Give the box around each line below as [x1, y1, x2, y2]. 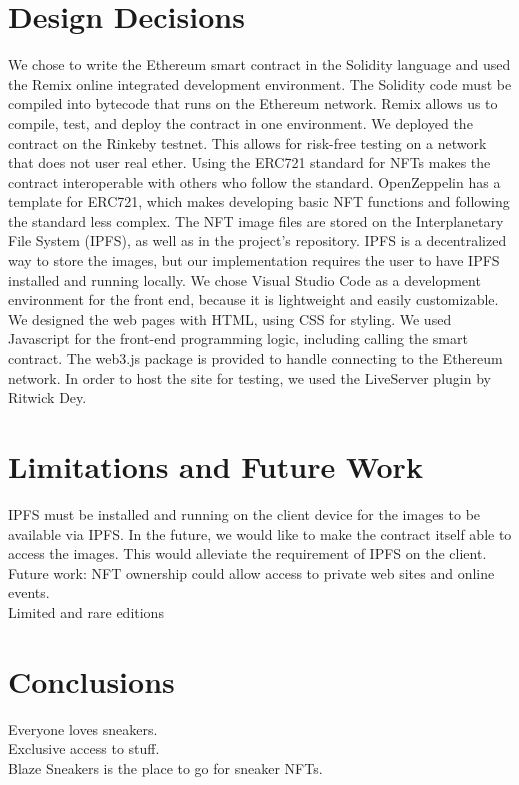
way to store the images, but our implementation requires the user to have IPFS [8, 250, 500, 271]
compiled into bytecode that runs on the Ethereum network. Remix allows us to [8, 93, 498, 114]
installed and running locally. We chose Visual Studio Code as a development [8, 269, 481, 290]
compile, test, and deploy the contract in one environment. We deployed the [8, 112, 473, 133]
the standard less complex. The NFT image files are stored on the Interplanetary [8, 210, 504, 231]
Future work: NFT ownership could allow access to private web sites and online [8, 562, 495, 583]
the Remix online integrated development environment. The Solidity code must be [8, 73, 512, 94]
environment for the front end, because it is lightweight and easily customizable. [8, 289, 499, 310]
